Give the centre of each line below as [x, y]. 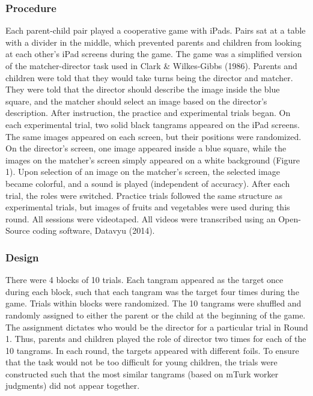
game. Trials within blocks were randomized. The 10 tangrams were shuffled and [153, 303]
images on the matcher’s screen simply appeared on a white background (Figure [153, 160]
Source [18, 230]
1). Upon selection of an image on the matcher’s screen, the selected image [143, 172]
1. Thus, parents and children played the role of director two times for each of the [156, 339]
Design [22, 257]
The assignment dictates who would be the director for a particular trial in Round [157, 327]
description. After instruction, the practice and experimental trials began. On [148, 113]
